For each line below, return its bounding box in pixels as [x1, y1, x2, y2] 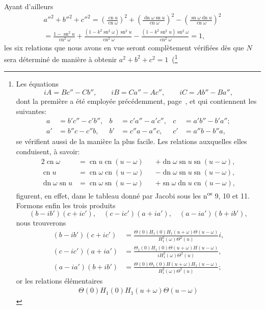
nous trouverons [16, 217, 66, 228]
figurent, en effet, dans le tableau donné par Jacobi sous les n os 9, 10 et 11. [16, 188, 250, 201]
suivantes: [16, 105, 47, 116]
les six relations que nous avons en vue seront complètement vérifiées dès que [4, 42, 244, 52]
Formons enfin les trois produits [16, 200, 116, 210]
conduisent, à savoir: [16, 146, 80, 156]
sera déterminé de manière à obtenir [4, 53, 117, 64]
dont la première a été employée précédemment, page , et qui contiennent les [16, 96, 257, 106]
